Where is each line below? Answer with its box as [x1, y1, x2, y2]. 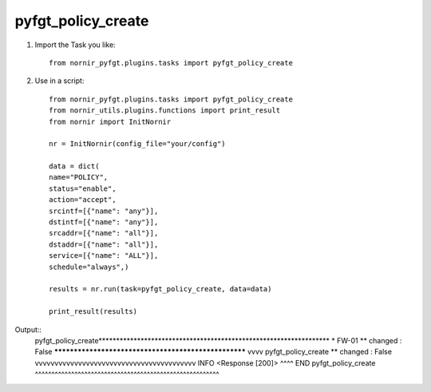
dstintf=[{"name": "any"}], [49, 218, 159, 227]
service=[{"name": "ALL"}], [49, 251, 159, 260]
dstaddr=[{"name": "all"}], [49, 240, 159, 249]
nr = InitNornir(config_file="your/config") [49, 140, 227, 148]
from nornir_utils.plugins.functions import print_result [49, 106, 281, 115]
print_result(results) [49, 307, 138, 316]
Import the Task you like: [34, 40, 116, 49]
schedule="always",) [49, 262, 129, 271]
